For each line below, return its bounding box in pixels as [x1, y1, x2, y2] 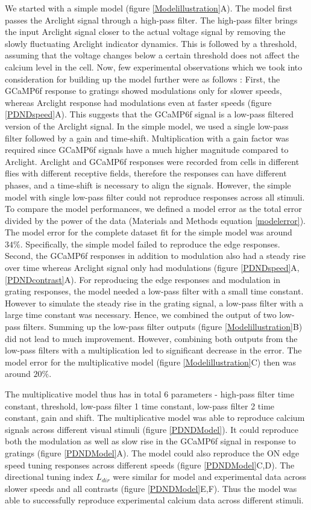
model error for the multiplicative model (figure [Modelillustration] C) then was [5, 355, 297, 368]
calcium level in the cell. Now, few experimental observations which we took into [5, 60, 303, 73]
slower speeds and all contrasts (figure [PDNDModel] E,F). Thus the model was [5, 482, 297, 494]
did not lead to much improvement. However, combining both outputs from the [5, 332, 298, 344]
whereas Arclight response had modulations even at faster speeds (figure [5, 96, 272, 108]
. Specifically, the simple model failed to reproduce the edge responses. [20, 237, 280, 250]
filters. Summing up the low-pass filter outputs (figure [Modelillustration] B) [23, 320, 303, 333]
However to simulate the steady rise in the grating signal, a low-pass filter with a [5, 296, 304, 309]
